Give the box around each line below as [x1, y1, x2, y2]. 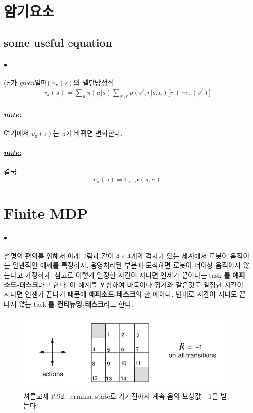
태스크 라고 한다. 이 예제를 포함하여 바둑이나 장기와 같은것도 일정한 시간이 [19, 279, 244, 289]
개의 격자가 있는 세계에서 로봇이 [130, 250, 228, 260]
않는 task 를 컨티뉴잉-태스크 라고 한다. [19, 298, 134, 309]
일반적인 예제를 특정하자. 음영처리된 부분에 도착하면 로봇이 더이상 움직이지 [12, 260, 241, 270]
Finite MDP [4, 203, 88, 223]
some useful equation [4, 34, 112, 50]
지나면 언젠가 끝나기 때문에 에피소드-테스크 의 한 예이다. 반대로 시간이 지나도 [4, 289, 237, 299]
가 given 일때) [10, 77, 50, 87]
